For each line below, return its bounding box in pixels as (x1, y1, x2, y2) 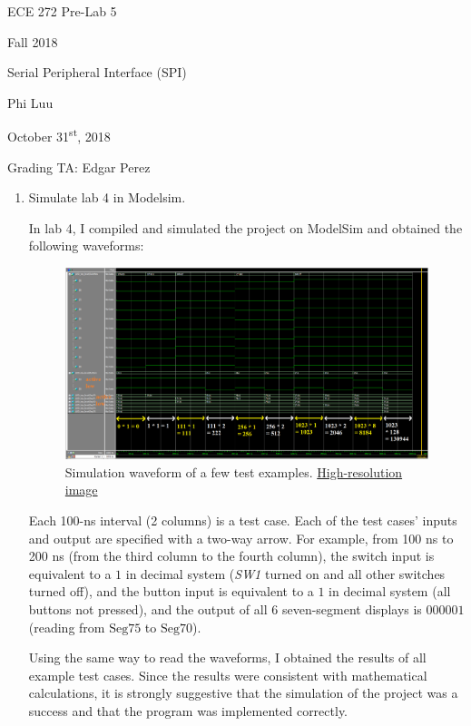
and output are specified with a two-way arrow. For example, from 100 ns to (28, 528, 454, 547)
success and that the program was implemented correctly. (28, 701, 348, 720)
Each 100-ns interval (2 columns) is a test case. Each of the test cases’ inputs (28, 511, 457, 530)
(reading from (28, 617, 105, 636)
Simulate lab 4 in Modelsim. (28, 188, 186, 207)
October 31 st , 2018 (7, 124, 111, 146)
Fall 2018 (7, 32, 58, 51)
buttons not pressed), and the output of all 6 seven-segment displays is (28, 600, 422, 618)
